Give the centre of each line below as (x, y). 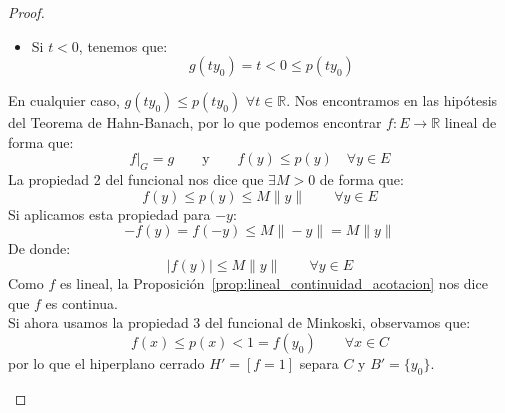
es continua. (82, 302)
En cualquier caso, (64, 100)
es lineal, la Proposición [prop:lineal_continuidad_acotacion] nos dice (273, 282)
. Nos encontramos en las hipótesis (392, 100)
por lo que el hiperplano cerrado (106, 362)
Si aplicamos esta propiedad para (109, 213)
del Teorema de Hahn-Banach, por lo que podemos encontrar (195, 122)
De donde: (39, 248)
